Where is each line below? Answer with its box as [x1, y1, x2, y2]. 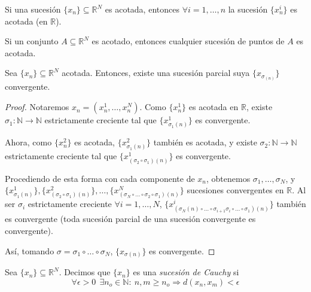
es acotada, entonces [105, 3, 179, 15]
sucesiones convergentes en [187, 184, 284, 196]
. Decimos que [59, 266, 111, 278]
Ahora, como [5, 136, 52, 148]
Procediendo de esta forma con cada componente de [5, 172, 195, 184]
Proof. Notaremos [5, 101, 69, 113]
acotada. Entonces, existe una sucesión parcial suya [62, 66, 250, 79]
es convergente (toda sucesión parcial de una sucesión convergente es [5, 212, 256, 225]
